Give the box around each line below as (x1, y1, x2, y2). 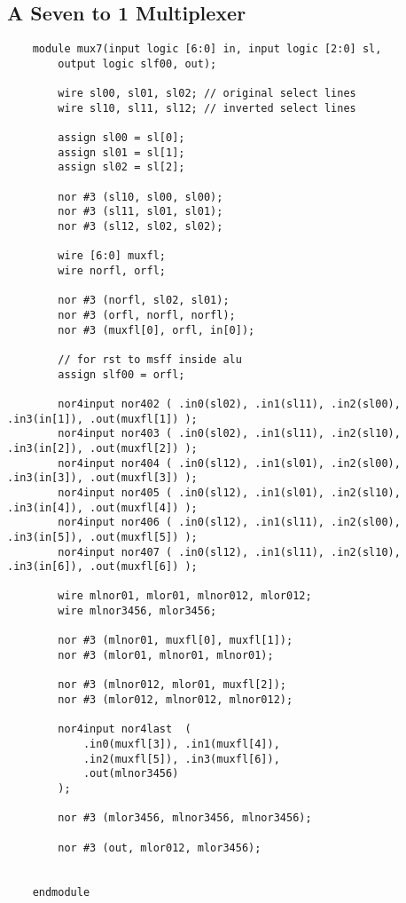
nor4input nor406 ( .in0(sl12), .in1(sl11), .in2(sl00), (58, 516, 401, 529)
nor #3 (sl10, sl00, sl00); (58, 190, 223, 203)
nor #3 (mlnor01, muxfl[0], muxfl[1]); (58, 634, 293, 647)
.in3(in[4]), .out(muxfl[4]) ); (7, 501, 198, 514)
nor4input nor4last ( (58, 723, 191, 736)
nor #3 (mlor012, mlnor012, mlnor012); (58, 693, 293, 707)
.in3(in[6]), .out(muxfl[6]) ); (7, 560, 198, 574)
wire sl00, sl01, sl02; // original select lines (58, 87, 356, 100)
